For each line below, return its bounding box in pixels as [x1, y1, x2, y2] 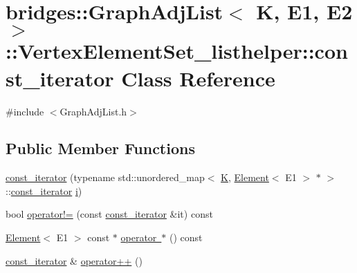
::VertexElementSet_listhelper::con [6, 37, 348, 65]
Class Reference [121, 64, 275, 92]
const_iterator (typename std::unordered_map [6, 170, 205, 185]
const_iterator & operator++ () [6, 253, 143, 267]
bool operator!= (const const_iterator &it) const [6, 207, 213, 221]
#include [6, 104, 44, 118]
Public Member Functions [6, 138, 195, 159]
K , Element [221, 170, 269, 185]
